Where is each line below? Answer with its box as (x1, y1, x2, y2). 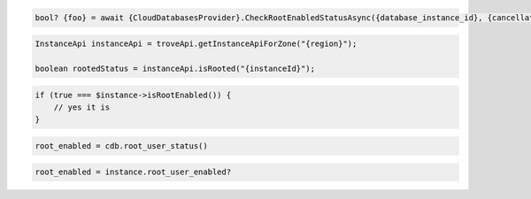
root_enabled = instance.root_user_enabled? (35, 167, 232, 177)
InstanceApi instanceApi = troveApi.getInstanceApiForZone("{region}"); (35, 39, 358, 49)
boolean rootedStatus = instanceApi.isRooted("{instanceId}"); (35, 63, 316, 73)
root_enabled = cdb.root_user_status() (35, 141, 208, 150)
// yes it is (53, 102, 111, 112)
